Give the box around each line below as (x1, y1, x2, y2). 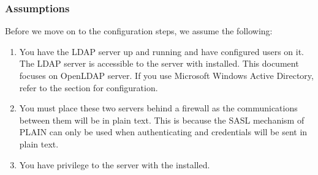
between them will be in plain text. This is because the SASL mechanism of (19, 113, 305, 126)
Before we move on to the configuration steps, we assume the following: (5, 24, 273, 37)
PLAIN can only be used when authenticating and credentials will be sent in (19, 125, 308, 138)
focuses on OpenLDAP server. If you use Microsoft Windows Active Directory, (19, 69, 314, 81)
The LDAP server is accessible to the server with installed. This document (19, 57, 299, 70)
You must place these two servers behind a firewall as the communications (19, 102, 298, 114)
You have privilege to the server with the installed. (19, 158, 210, 171)
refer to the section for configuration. (19, 81, 158, 94)
